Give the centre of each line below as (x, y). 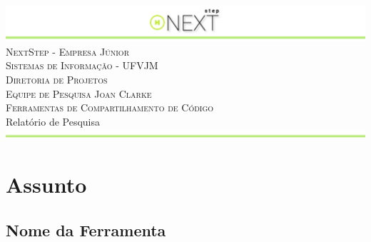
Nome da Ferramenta (86, 230)
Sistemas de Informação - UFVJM (82, 65)
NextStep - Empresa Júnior (67, 51)
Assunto (46, 185)
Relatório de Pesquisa (53, 121)
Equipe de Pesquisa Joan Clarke (79, 93)
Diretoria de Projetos (57, 79)
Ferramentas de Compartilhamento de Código (110, 107)
